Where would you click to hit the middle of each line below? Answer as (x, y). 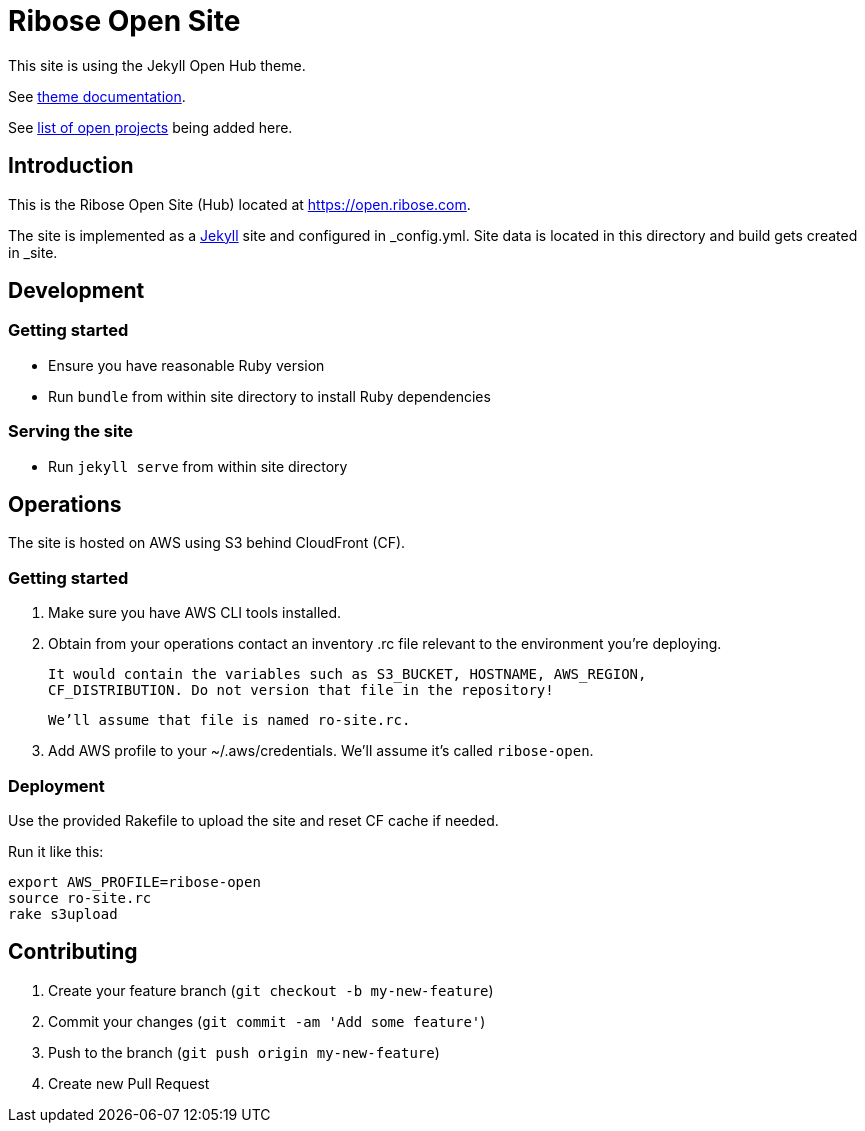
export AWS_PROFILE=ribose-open (134, 881)
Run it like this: (56, 851)
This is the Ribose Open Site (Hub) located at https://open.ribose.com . (239, 204)
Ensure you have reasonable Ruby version (186, 365)
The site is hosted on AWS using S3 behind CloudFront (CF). (207, 543)
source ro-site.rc (80, 897)
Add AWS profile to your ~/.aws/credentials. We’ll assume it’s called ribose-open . (321, 751)
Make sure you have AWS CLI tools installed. (195, 613)
